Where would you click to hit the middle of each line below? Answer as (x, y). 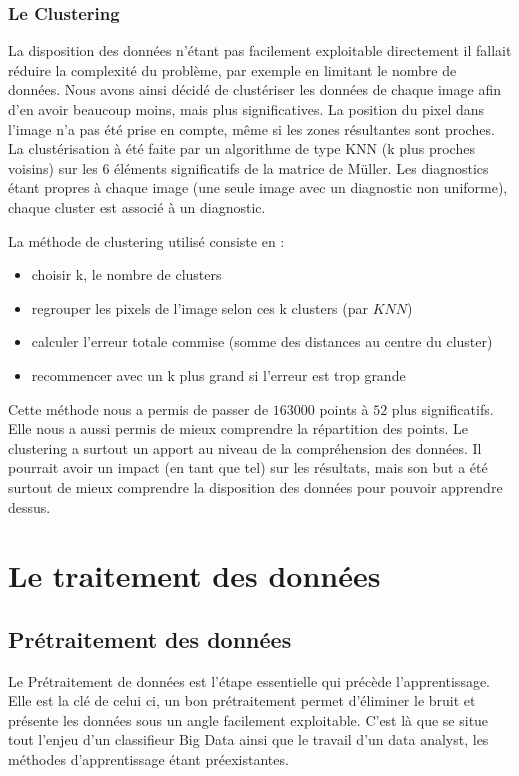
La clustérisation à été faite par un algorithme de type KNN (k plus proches (241, 148)
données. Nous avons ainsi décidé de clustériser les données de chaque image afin (254, 89)
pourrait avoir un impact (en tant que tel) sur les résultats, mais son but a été (248, 467)
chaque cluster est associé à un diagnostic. (137, 206)
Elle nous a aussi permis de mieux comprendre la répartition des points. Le (238, 428)
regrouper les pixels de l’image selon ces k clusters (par (200, 307)
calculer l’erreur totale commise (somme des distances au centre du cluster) (262, 341)
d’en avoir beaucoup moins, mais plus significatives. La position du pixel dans (246, 109)
